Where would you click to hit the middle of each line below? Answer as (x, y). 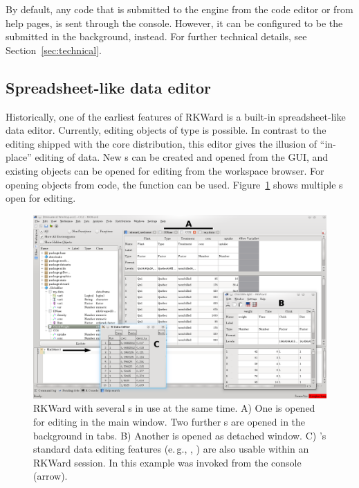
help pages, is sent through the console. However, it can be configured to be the (174, 23)
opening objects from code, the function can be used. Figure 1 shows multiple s (174, 184)
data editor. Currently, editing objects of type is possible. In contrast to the (166, 130)
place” (19, 157)
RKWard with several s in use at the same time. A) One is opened (174, 408)
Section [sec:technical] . (54, 50)
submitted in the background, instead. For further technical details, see (156, 36)
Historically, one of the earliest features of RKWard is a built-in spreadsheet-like (176, 116)
